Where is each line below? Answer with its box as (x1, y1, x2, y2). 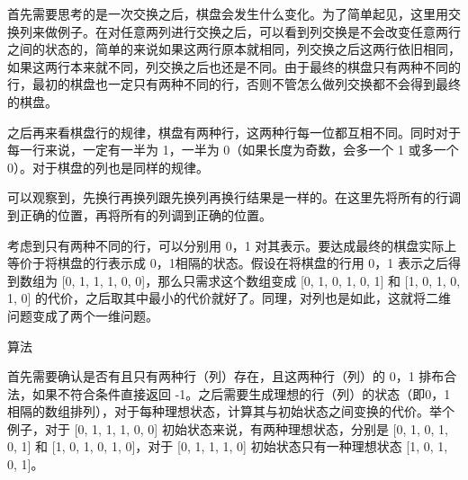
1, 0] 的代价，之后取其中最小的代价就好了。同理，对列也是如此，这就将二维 (7, 289, 452, 307)
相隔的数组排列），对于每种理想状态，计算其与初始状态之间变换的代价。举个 (7, 402, 454, 421)
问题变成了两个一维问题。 (7, 306, 158, 324)
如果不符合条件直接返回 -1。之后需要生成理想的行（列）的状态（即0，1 (31, 384, 451, 403)
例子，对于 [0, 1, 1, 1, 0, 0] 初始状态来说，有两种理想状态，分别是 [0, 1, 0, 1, (7, 419, 448, 438)
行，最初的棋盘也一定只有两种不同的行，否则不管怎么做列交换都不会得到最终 (7, 75, 461, 93)
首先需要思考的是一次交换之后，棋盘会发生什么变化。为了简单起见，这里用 (7, 4, 448, 22)
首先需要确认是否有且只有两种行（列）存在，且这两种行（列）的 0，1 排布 (7, 367, 445, 386)
